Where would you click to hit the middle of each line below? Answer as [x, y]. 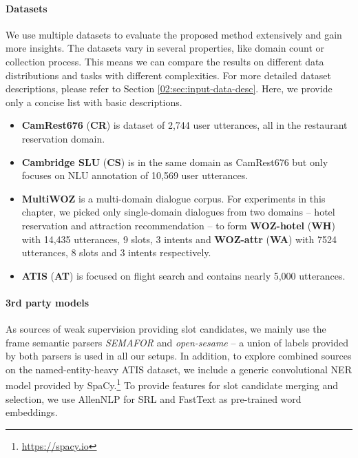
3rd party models [48, 302]
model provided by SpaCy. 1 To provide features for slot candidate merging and [172, 384]
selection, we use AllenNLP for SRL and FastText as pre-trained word [154, 398]
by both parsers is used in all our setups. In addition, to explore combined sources [179, 356]
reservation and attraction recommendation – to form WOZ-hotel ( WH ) [178, 225]
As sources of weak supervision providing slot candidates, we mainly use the [166, 329]
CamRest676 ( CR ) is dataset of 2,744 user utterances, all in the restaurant [185, 125]
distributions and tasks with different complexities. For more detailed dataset [168, 75]
